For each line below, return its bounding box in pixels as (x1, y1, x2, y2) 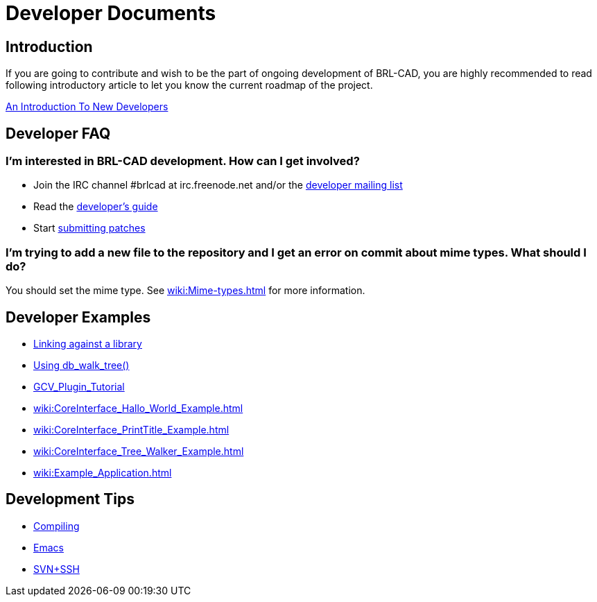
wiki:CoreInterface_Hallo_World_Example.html (33, 402, 243, 414)
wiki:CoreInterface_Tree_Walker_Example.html (33, 445, 244, 457)
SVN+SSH (33, 562, 80, 575)
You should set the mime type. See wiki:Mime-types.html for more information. (6, 284, 365, 297)
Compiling (33, 519, 80, 532)
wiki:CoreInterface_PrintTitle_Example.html (33, 423, 230, 436)
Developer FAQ (6, 124, 111, 142)
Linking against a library (33, 337, 142, 350)
